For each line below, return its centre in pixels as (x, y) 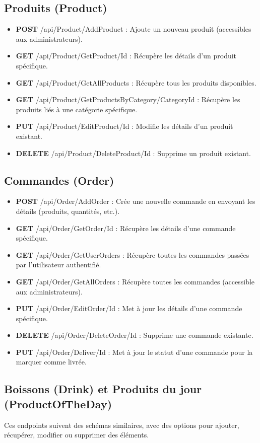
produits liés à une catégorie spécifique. (77, 109)
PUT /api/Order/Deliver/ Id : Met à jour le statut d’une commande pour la (134, 352)
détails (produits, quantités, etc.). (68, 211)
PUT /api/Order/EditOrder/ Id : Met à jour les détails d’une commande (129, 308)
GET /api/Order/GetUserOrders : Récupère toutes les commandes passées (133, 254)
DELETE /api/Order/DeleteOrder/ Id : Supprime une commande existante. (135, 335)
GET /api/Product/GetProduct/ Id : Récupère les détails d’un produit (126, 56)
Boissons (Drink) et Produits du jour (103, 389)
